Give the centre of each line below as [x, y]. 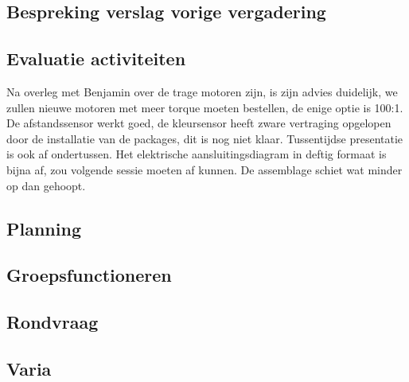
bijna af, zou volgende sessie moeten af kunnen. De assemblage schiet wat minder [204, 169]
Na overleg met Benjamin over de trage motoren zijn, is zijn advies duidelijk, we [202, 91]
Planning [44, 228]
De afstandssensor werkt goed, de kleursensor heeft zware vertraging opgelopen [199, 123]
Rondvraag [53, 322]
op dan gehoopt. [46, 185]
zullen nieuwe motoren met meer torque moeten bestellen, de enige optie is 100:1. [205, 107]
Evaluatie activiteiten [96, 58]
